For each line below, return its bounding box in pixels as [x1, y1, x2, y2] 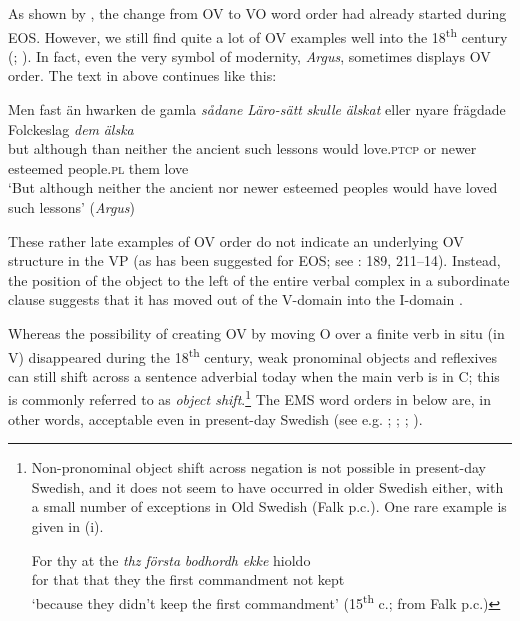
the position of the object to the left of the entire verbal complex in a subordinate [8, 269, 510, 290]
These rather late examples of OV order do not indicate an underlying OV [8, 230, 464, 251]
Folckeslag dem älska [8, 118, 134, 139]
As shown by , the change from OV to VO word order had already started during [8, 3, 507, 23]
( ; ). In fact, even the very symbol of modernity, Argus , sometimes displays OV [8, 45, 491, 66]
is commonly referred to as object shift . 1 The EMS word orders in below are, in [8, 386, 492, 410]
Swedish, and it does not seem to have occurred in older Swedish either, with [31, 476, 504, 497]
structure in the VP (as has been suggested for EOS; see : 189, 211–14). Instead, [8, 250, 501, 271]
